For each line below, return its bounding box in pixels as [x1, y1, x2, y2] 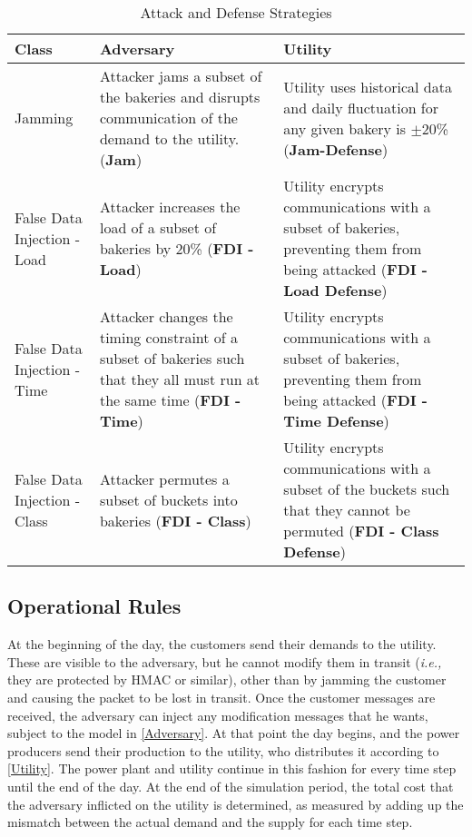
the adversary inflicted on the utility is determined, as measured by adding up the [7, 794, 464, 813]
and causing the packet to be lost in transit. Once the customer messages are [7, 687, 436, 706]
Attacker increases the [99, 196, 241, 217]
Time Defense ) [283, 410, 389, 431]
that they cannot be [283, 499, 410, 520]
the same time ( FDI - [99, 389, 241, 410]
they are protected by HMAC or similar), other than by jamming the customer [7, 670, 447, 689]
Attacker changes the [99, 306, 233, 327]
